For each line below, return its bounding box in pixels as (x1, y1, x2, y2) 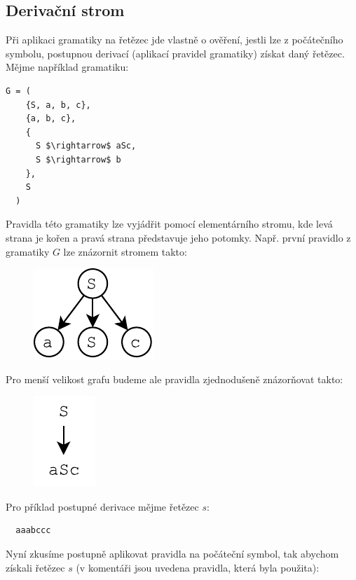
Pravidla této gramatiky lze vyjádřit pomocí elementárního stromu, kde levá (6, 216, 333, 231)
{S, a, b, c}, (25, 99, 91, 110)
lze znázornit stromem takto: (63, 244, 187, 258)
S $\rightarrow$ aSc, (35, 141, 137, 151)
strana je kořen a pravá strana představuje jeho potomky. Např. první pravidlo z (6, 230, 351, 244)
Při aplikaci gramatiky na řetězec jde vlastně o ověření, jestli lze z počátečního (6, 32, 343, 47)
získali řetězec (6, 560, 65, 574)
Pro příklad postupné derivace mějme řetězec (6, 499, 199, 513)
